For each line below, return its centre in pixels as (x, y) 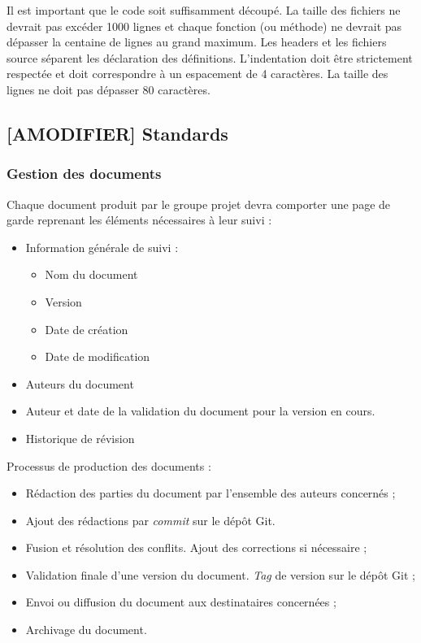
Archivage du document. (86, 630)
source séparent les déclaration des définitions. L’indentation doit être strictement (210, 57)
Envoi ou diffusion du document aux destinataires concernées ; (181, 602)
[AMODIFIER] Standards (117, 133)
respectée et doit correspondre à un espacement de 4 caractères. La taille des (197, 74)
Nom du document (91, 274)
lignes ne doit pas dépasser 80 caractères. (109, 89)
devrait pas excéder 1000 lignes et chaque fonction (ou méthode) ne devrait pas (204, 26)
